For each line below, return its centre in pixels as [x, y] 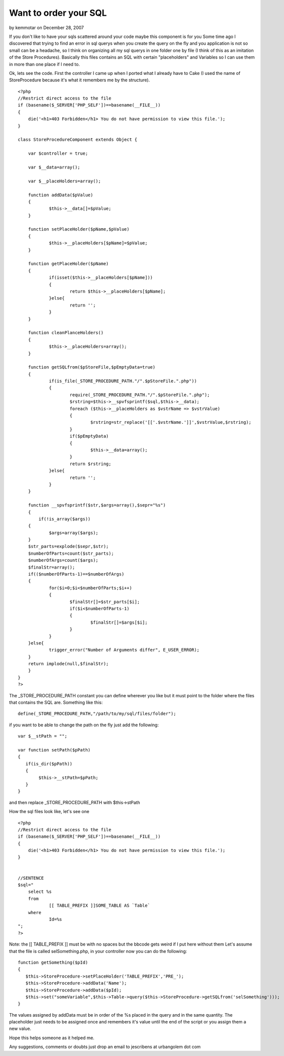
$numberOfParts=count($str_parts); [71, 553]
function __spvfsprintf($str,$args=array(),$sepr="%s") [97, 505]
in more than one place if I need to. [45, 64]
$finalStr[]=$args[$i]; [119, 622]
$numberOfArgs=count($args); [63, 560]
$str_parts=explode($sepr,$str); [68, 546]
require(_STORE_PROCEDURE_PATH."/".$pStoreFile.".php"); [140, 395]
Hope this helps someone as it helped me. [52, 1038]
